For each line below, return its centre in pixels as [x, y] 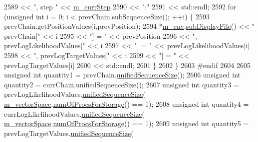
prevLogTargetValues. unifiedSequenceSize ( [69, 133]
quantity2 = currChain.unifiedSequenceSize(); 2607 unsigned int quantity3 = [122, 84]
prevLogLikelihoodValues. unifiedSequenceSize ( [75, 94]
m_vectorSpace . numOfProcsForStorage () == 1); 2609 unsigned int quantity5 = [127, 123]
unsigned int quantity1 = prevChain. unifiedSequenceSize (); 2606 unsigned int [122, 75]
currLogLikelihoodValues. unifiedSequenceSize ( [74, 113]
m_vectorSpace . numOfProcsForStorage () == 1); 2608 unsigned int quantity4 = [127, 104]
